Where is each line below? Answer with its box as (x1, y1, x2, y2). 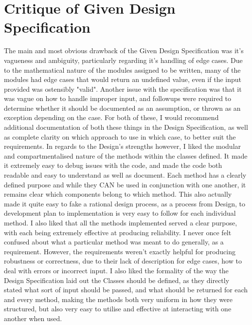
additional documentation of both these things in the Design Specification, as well (4, 122, 248, 132)
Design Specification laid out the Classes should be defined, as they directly (4, 275, 230, 285)
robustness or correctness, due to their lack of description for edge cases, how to (4, 256, 242, 266)
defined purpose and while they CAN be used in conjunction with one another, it (4, 179, 246, 189)
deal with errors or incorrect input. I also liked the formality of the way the (4, 265, 229, 275)
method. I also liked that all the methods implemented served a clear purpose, (4, 218, 237, 227)
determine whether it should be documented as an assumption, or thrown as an (4, 102, 241, 113)
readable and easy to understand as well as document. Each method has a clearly (4, 170, 247, 180)
